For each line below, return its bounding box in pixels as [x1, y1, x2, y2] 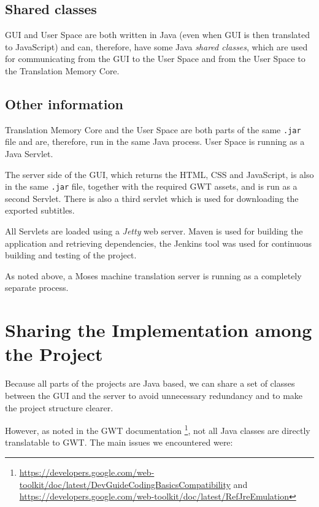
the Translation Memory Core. [5, 64, 120, 77]
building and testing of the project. [5, 249, 137, 261]
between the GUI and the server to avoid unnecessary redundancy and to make [5, 389, 303, 401]
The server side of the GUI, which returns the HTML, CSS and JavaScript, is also [5, 168, 314, 180]
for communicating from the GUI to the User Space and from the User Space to [5, 52, 306, 65]
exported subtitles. [5, 204, 75, 217]
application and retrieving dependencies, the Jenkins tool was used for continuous [5, 236, 312, 249]
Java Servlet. [5, 147, 53, 160]
